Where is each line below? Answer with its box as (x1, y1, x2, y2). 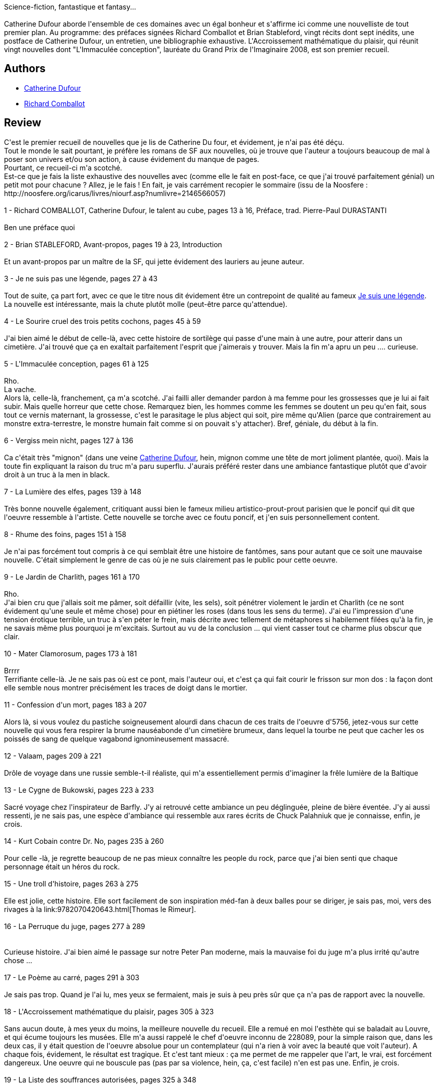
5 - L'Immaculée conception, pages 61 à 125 (4, 359, 149, 368)
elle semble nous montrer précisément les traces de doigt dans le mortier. (4, 683, 248, 692)
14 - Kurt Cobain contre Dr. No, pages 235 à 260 (4, 836, 164, 845)
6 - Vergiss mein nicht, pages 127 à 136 (4, 436, 133, 445)
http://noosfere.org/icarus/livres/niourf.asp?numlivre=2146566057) (4, 189, 226, 198)
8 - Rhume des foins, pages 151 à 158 (4, 529, 126, 538)
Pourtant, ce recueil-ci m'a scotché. (4, 163, 122, 172)
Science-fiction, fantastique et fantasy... (4, 3, 136, 11)
